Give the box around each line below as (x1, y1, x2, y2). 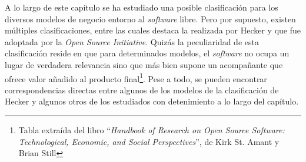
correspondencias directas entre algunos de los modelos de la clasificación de (5, 83, 279, 96)
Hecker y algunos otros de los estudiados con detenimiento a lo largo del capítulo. (5, 95, 299, 107)
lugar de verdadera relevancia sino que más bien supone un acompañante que (5, 58, 283, 70)
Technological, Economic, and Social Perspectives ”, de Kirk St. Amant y (18, 135, 280, 147)
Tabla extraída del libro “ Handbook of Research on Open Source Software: (18, 124, 285, 136)
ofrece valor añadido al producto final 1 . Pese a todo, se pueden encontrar (5, 70, 267, 85)
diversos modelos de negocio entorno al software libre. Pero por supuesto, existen (5, 12, 296, 25)
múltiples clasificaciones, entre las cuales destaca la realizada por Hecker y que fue (5, 24, 301, 36)
